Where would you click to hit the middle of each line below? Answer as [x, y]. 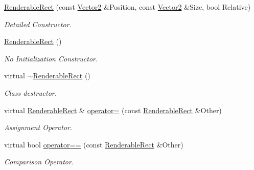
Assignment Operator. [38, 127]
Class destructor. [31, 92]
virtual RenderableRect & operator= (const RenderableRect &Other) [113, 110]
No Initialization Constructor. [51, 58]
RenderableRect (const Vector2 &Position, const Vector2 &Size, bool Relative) [128, 7]
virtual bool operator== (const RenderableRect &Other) [94, 144]
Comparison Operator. [39, 162]
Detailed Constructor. [38, 24]
